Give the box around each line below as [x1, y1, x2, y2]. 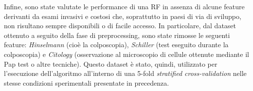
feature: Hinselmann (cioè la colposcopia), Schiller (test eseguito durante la [4, 39, 229, 50]
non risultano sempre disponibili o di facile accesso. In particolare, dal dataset [4, 20, 236, 31]
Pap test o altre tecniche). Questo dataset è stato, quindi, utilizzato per [4, 58, 217, 69]
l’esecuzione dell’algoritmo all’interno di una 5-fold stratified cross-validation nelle [4, 68, 247, 78]
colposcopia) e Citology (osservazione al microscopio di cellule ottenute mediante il [4, 49, 249, 59]
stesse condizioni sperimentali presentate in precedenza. [4, 77, 169, 88]
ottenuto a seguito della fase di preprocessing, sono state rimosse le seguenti [4, 30, 230, 40]
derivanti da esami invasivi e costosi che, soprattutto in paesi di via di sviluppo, [4, 11, 241, 21]
